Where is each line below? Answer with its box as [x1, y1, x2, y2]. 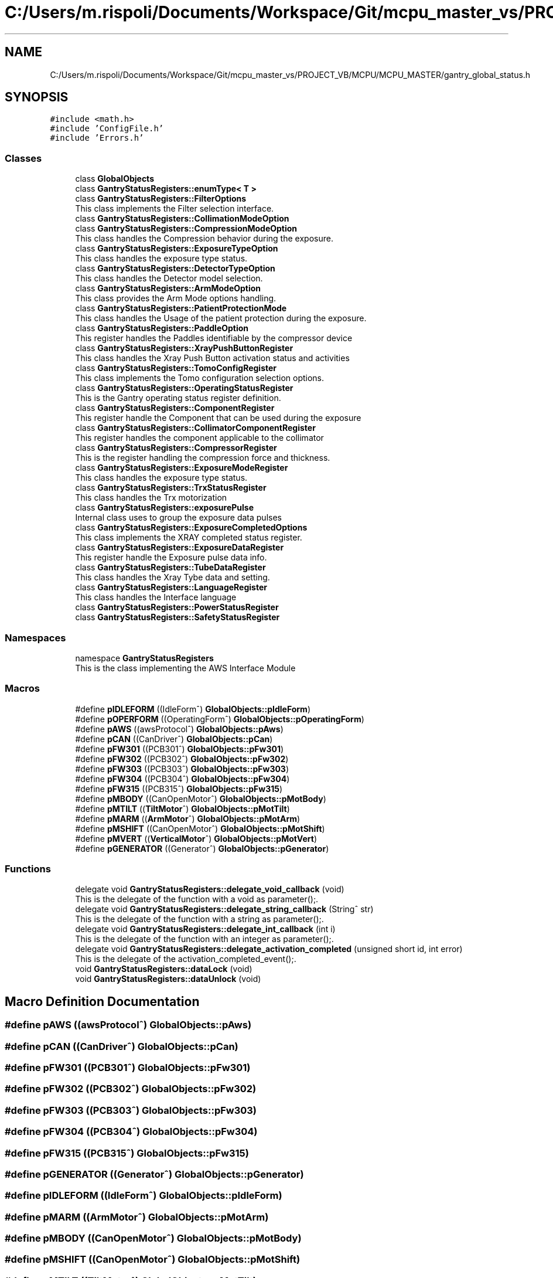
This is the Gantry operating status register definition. [75, 393, 281, 403]
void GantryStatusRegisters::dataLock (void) [75, 964, 252, 974]
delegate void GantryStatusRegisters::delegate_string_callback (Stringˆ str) [75, 904, 374, 915]
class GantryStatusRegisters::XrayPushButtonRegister [75, 343, 293, 354]
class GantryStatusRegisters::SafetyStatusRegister [75, 612, 280, 623]
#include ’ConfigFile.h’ [50, 124, 164, 134]
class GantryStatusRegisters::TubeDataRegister [75, 562, 266, 573]
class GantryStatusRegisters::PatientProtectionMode [75, 303, 287, 314]
